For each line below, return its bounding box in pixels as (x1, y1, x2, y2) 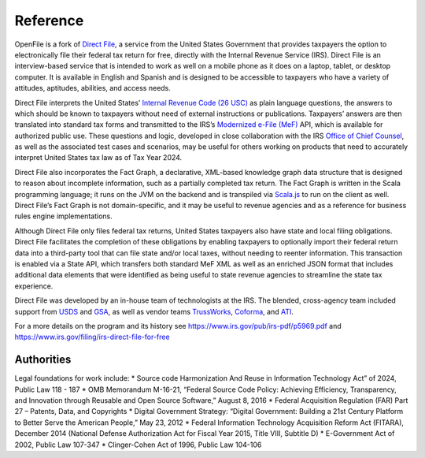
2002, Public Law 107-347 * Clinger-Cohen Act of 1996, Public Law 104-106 (14, 440, 262, 449)
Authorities (14, 353, 72, 367)
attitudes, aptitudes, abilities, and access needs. (14, 84, 171, 93)
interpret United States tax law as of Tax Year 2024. (14, 153, 183, 162)
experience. (14, 281, 54, 291)
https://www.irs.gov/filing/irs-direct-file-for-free (14, 332, 170, 342)
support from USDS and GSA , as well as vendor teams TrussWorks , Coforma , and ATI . (14, 307, 294, 316)
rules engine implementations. (14, 211, 113, 221)
